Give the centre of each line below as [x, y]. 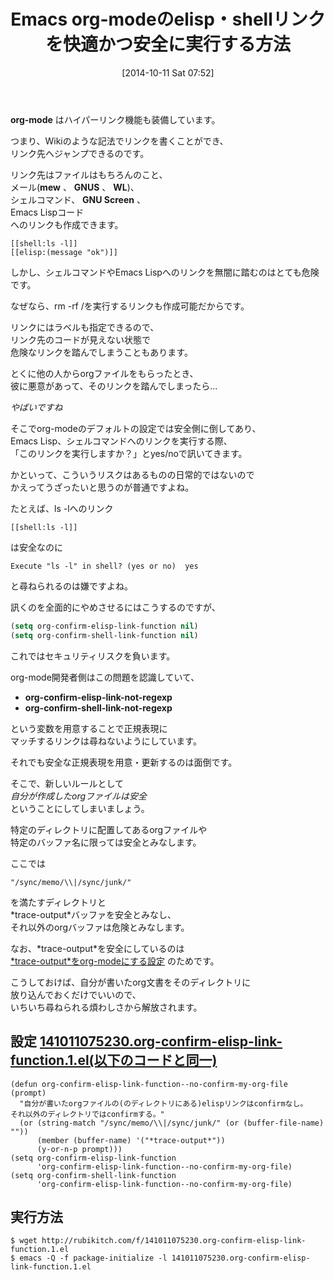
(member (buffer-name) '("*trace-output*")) [131, 1140]
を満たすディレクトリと [58, 902]
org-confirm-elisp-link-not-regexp [98, 697]
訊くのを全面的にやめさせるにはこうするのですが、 [115, 607]
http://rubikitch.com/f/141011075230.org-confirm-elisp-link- [174, 1241]
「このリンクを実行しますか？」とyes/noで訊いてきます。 [129, 453]
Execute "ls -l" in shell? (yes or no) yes [104, 566]
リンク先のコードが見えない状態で [80, 339]
